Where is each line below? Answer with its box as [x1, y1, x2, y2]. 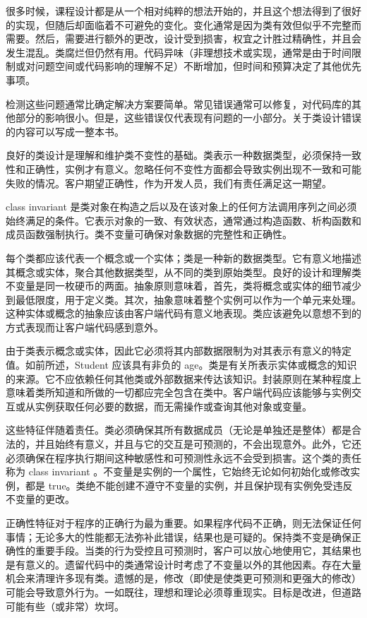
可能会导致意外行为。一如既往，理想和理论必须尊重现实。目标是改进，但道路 [6, 584, 361, 599]
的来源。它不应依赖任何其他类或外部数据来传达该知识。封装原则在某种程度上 [6, 371, 361, 386]
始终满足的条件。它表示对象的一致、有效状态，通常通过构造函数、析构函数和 [6, 213, 361, 227]
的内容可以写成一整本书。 [6, 124, 124, 138]
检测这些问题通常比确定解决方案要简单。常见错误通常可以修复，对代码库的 [6, 96, 351, 111]
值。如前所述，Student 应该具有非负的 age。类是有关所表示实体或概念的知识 [6, 357, 357, 372]
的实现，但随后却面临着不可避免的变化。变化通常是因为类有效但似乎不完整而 [6, 17, 361, 32]
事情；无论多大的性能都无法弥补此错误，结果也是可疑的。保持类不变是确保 [6, 529, 351, 544]
